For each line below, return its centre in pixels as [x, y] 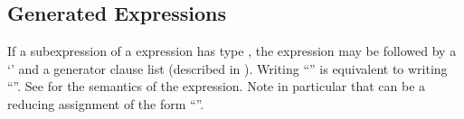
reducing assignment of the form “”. [106, 103]
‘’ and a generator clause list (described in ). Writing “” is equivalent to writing [227, 68]
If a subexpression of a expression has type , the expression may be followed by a [232, 51]
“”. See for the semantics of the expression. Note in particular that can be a [217, 86]
